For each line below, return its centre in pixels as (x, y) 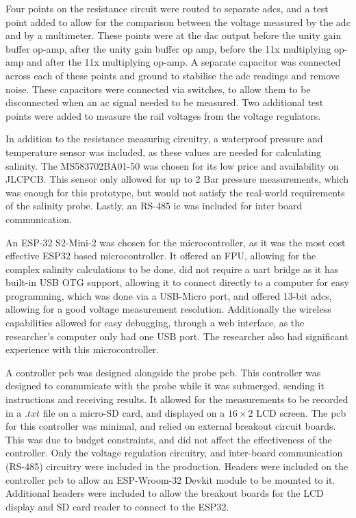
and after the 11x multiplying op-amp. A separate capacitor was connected (184, 62)
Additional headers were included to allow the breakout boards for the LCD (165, 493)
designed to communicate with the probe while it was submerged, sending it (165, 386)
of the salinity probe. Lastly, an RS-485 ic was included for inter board (154, 206)
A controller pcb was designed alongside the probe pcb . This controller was (163, 372)
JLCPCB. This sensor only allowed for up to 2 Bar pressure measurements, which (177, 179)
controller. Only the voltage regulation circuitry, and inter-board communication (174, 453)
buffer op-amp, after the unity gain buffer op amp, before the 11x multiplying (168, 48)
